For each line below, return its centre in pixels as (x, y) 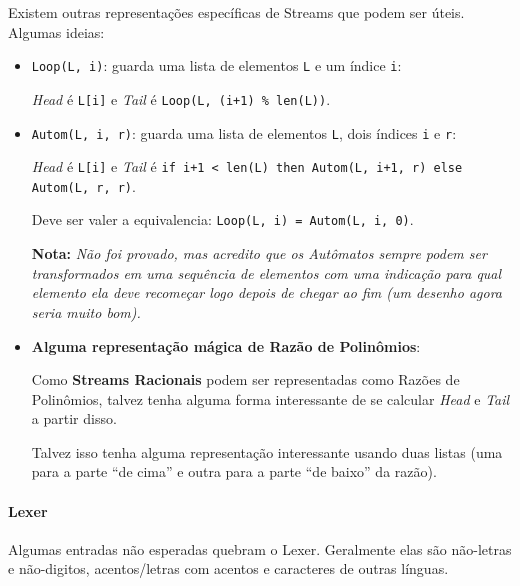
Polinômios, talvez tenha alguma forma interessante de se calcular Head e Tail (270, 398)
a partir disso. (74, 418)
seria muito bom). (86, 311)
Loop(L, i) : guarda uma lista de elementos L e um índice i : (216, 65)
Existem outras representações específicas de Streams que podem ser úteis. (236, 12)
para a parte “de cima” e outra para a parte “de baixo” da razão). (234, 471)
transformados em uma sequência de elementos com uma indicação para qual (266, 272)
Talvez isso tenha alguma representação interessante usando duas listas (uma (267, 451)
